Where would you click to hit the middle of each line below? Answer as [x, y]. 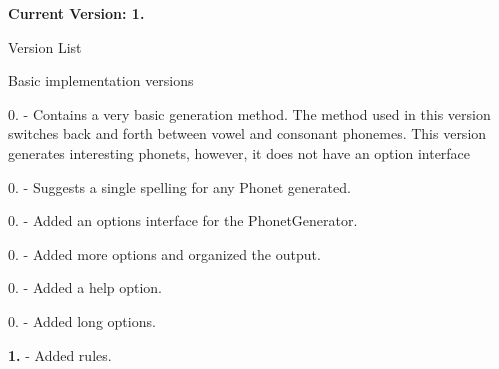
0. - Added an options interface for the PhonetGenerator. [183, 220]
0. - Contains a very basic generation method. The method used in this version [249, 113]
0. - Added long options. [82, 320]
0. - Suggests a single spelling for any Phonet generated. [179, 186]
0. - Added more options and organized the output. [164, 253]
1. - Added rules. [60, 354]
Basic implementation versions [101, 80]
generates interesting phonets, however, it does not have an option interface [239, 152]
